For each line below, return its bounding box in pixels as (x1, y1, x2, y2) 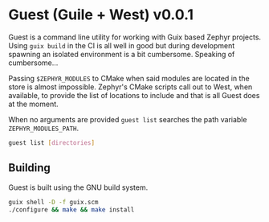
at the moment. (8, 99, 59, 109)
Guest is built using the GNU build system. (8, 183, 149, 192)
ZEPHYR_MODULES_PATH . (8, 123, 79, 133)
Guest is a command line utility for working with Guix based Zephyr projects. (8, 32, 262, 42)
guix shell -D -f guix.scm (8, 198, 99, 206)
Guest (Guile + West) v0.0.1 (8, 6, 194, 24)
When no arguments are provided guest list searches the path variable (8, 114, 247, 124)
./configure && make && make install (8, 205, 135, 214)
